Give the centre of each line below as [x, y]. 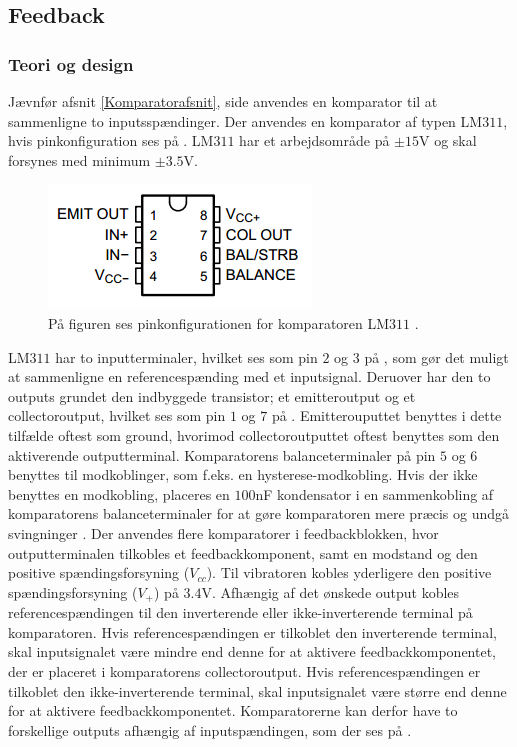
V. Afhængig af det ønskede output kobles [330, 591]
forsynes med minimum [79, 159]
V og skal [448, 140]
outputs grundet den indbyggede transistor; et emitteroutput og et [212, 395]
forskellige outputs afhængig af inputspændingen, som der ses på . [210, 729]
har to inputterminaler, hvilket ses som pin [186, 356]
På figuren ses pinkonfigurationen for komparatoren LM [219, 322]
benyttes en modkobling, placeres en [119, 493]
